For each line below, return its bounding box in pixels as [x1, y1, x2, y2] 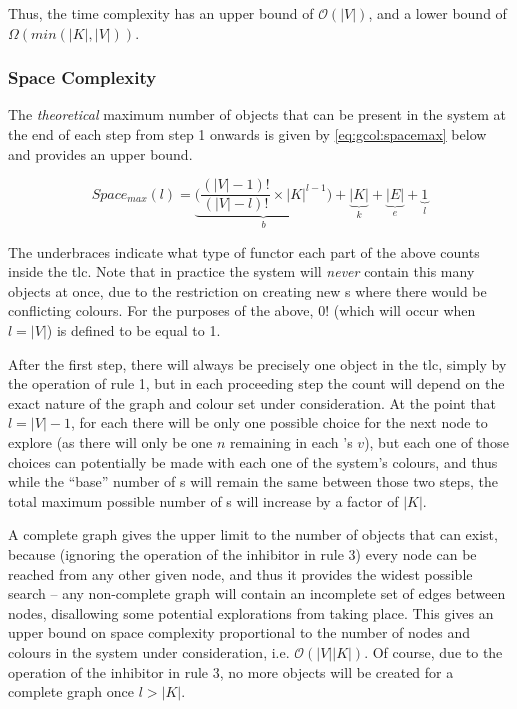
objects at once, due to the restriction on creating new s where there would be [8, 280, 487, 301]
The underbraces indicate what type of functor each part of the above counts [8, 241, 480, 262]
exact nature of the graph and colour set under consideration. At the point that [8, 392, 497, 413]
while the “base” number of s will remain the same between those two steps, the [8, 471, 499, 492]
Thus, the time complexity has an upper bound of [8, 3, 314, 23]
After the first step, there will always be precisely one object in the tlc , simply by [8, 353, 507, 374]
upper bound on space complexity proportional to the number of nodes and [8, 622, 470, 643]
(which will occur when [333, 300, 476, 321]
